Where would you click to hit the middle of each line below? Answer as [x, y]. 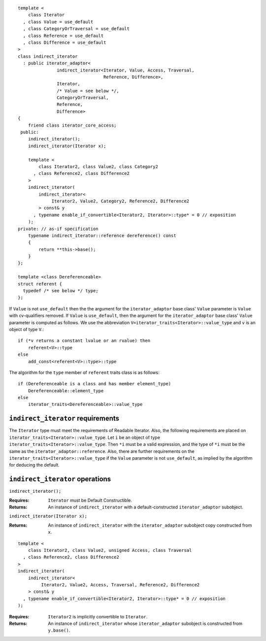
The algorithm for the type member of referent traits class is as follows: [84, 372]
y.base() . [59, 630]
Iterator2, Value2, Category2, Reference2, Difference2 [120, 201]
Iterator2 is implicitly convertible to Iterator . [98, 616]
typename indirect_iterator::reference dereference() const [102, 236]
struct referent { [40, 284]
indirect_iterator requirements [64, 419]
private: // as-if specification [58, 229]
